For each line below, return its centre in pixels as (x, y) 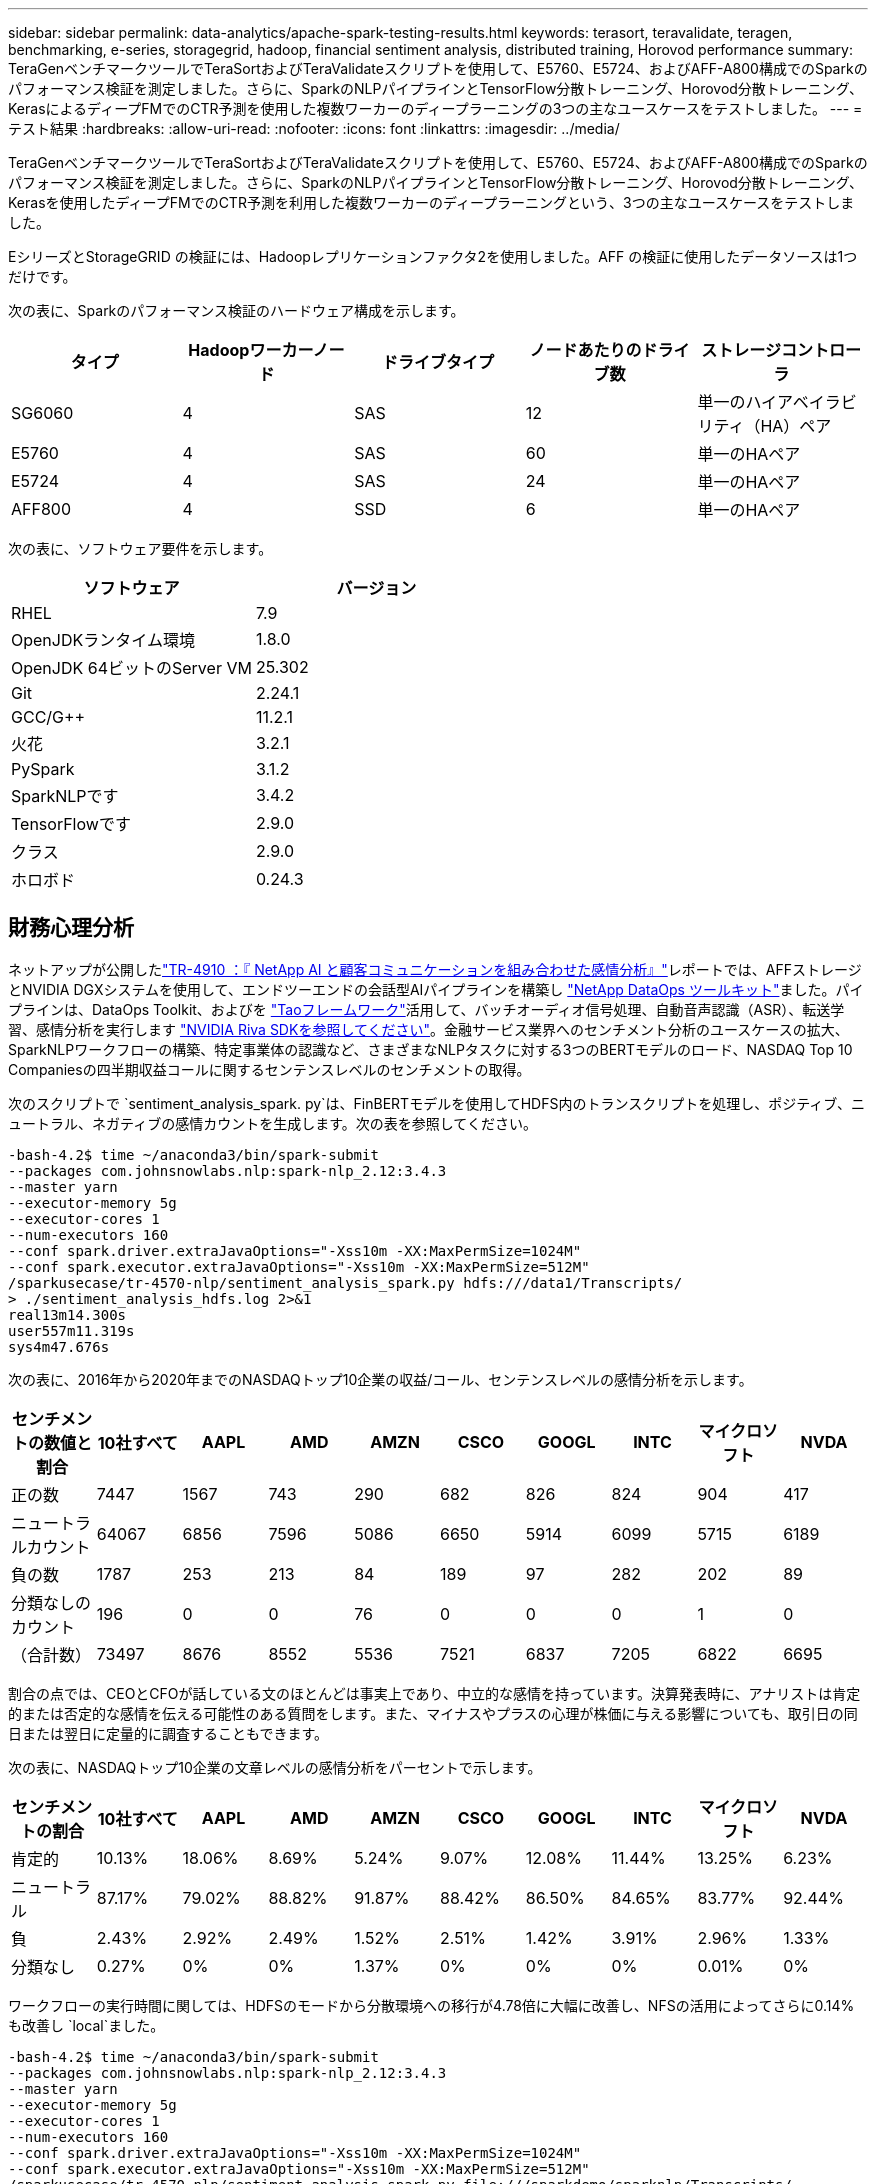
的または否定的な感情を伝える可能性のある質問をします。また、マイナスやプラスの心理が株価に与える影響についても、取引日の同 (433, 1713)
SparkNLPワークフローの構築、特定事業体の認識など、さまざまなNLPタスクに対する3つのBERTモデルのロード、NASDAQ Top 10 (430, 1049)
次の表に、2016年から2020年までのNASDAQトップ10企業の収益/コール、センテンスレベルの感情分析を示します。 (380, 1379)
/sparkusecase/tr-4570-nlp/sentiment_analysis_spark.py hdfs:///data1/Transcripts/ (345, 1282)
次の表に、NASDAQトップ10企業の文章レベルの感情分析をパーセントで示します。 (275, 1767)
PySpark (43, 769)
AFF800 (41, 509)
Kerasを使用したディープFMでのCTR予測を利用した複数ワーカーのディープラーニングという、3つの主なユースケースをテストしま (431, 202)
